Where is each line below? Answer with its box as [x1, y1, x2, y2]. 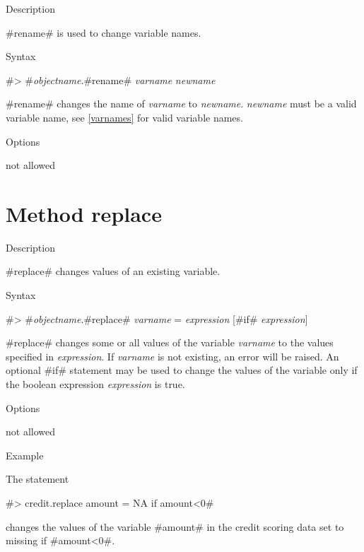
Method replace [6, 199, 162, 228]
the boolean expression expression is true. [6, 377, 185, 392]
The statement [6, 471, 69, 486]
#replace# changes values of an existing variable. [6, 264, 221, 278]
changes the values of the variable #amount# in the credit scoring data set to [6, 519, 344, 534]
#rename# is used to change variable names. [6, 25, 201, 40]
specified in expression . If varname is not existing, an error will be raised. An [6, 348, 339, 363]
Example [6, 447, 44, 462]
